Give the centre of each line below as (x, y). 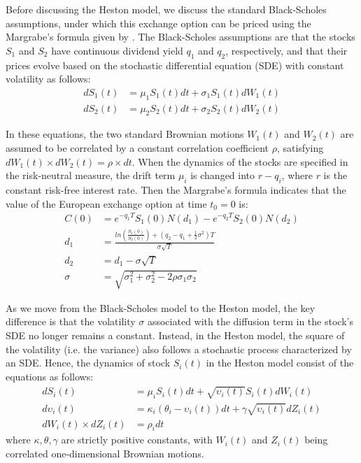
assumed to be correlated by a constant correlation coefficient (137, 148)
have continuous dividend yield (117, 50)
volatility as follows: (48, 79)
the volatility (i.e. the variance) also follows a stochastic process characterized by (179, 349)
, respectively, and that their (286, 50)
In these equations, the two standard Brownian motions (125, 134)
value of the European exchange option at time (106, 203)
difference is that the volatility (71, 321)
